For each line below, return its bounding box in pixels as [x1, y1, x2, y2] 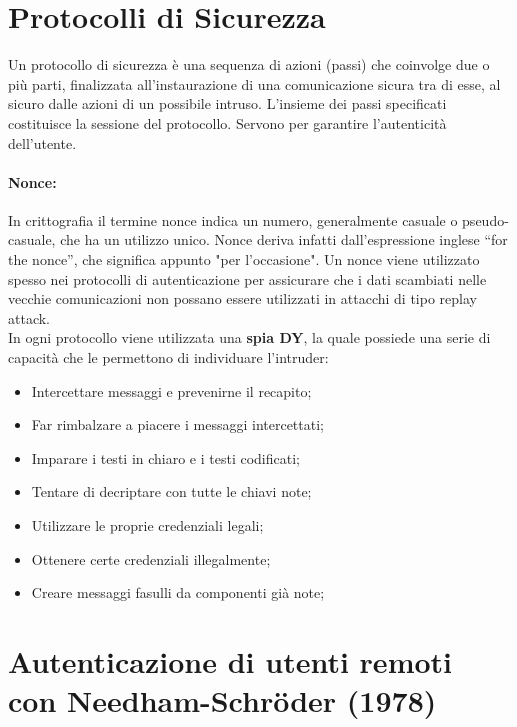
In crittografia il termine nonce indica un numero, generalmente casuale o [8, 209, 458, 230]
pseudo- [462, 209, 509, 230]
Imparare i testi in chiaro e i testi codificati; [31, 447, 300, 468]
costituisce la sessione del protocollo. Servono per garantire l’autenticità [8, 112, 447, 133]
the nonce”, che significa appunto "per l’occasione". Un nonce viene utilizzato [8, 249, 480, 270]
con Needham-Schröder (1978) [8, 680, 437, 721]
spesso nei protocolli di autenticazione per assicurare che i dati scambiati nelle [8, 268, 487, 289]
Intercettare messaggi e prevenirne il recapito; [31, 380, 312, 401]
